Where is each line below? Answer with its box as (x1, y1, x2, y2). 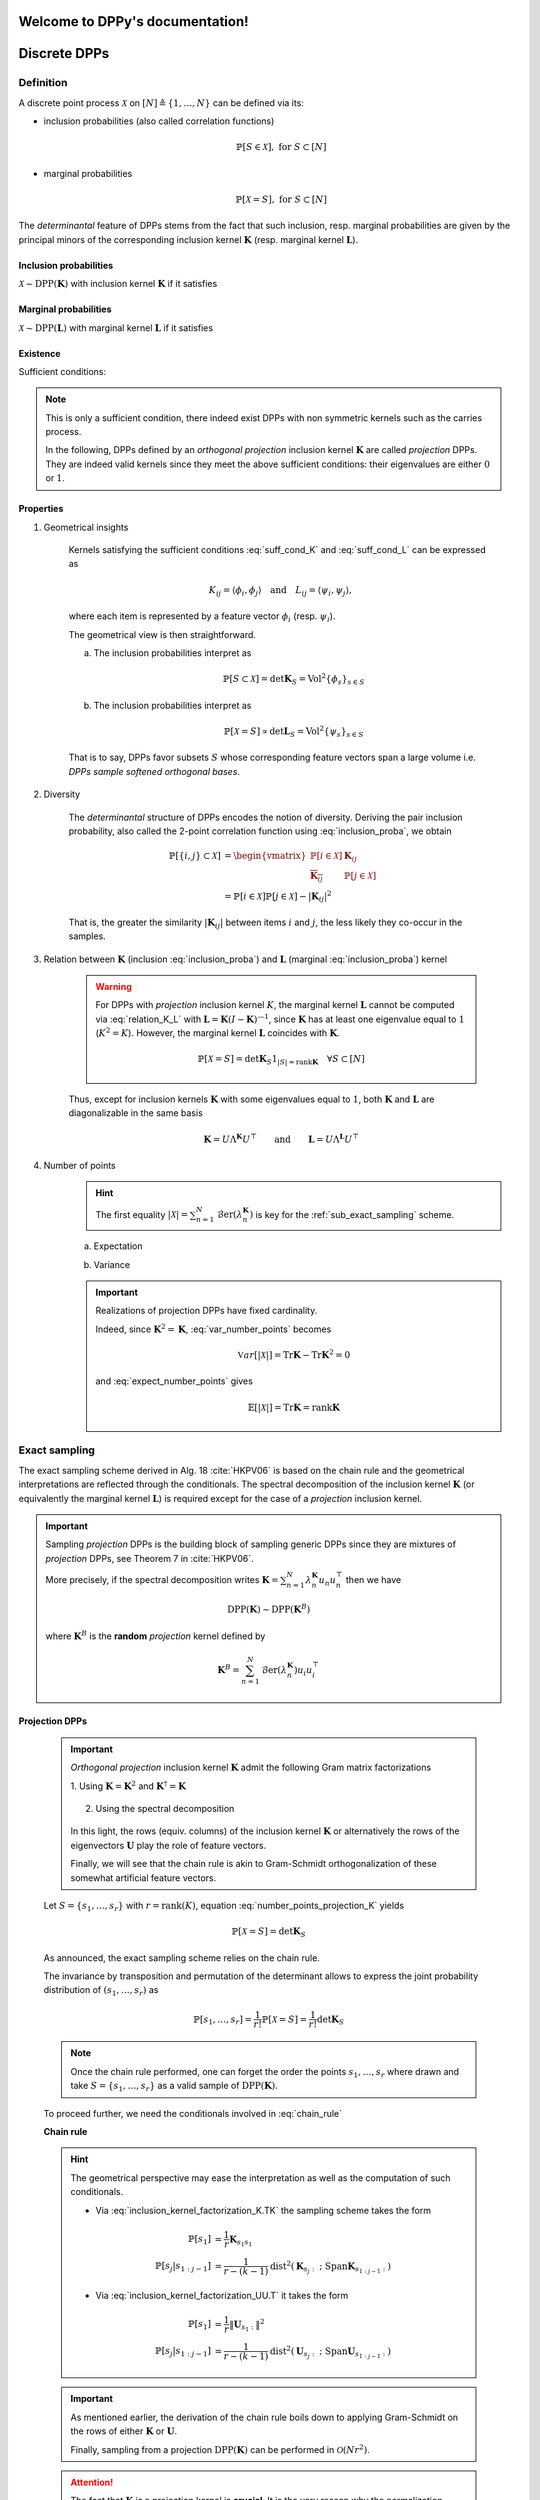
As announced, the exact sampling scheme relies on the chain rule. (43, 1951, 320, 1964)
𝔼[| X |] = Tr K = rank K (247, 1401, 340, 1413)
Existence (18, 347, 61, 359)
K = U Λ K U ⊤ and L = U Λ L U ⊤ (203, 1131, 360, 1145)
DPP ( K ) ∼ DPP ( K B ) (226, 1602, 311, 1615)
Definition (18, 76, 68, 90)
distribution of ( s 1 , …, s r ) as (43, 1984, 159, 1999)
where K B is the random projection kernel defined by (45, 1629, 266, 1642)
